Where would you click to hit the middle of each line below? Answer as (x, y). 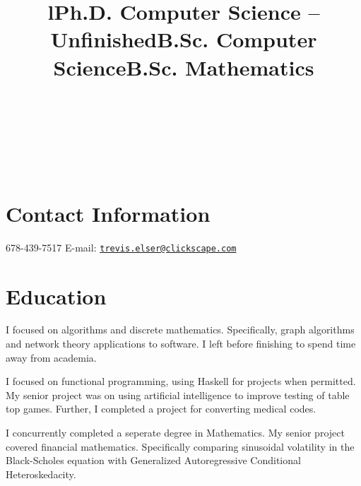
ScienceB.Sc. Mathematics (184, 67)
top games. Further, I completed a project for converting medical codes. (161, 409)
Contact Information (108, 213)
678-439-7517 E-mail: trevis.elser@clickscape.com (121, 247)
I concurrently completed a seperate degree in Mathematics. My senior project (175, 432)
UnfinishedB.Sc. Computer (184, 39)
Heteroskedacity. (41, 474)
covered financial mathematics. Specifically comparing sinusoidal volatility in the (180, 446)
